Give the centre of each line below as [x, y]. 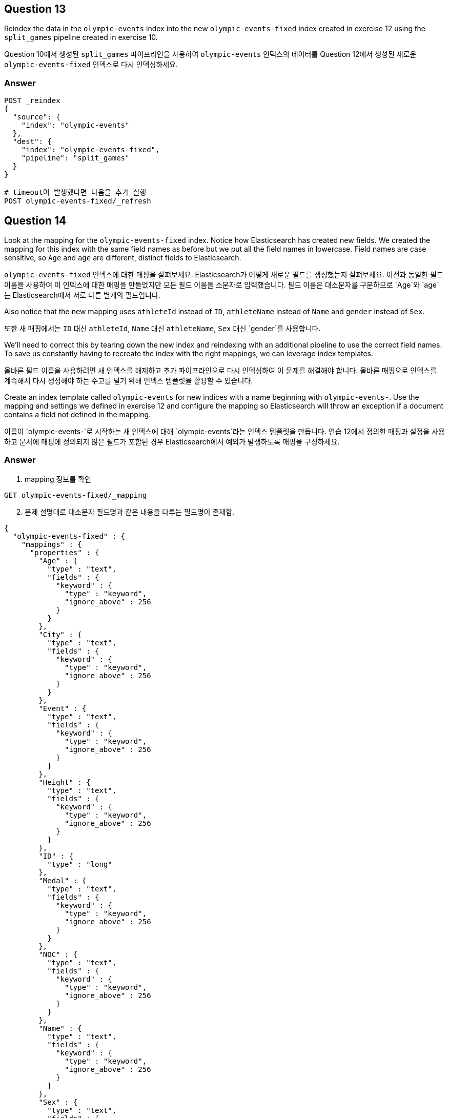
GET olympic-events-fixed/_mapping [76, 495]
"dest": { [32, 142]
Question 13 [35, 9]
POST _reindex [32, 101]
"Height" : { [65, 782]
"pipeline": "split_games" [75, 158]
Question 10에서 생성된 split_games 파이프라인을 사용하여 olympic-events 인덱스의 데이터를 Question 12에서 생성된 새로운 [210, 54]
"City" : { [60, 634]
